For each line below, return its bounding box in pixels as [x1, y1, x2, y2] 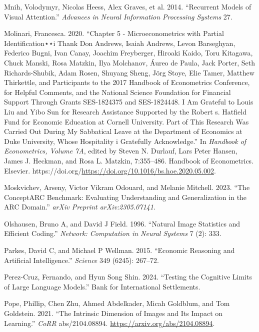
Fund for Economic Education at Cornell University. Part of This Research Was [4, 116, 249, 126]
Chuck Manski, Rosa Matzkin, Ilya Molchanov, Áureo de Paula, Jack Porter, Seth [4, 57, 255, 67]
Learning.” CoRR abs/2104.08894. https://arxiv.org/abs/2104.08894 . [4, 317, 215, 328]
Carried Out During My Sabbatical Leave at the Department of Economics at [4, 126, 242, 136]
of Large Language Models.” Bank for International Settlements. [4, 281, 200, 291]
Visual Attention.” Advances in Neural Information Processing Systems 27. [4, 11, 232, 21]
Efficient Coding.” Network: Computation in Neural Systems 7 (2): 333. [4, 228, 221, 238]
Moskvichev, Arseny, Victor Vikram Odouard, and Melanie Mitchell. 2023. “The [4, 182, 250, 192]
